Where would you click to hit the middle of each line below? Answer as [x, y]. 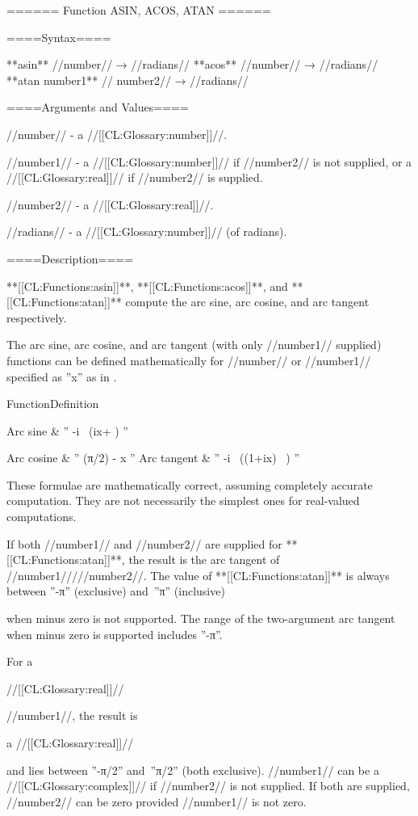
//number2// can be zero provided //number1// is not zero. [157, 801]
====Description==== [70, 258]
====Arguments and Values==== [98, 107]
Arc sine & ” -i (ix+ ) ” [67, 430]
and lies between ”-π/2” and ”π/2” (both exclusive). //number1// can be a [193, 770]
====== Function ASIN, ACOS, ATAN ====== [139, 10]
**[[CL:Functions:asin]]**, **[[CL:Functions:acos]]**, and [147, 286]
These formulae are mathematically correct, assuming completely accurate [190, 484]
